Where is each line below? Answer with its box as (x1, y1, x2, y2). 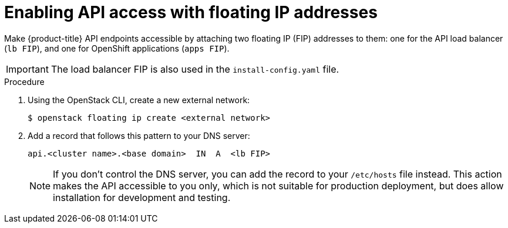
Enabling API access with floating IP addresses (4, 2, 378, 22)
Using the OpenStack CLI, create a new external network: (28, 94, 250, 105)
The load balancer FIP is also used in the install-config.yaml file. (51, 63, 339, 75)
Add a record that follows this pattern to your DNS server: (28, 130, 250, 141)
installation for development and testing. (53, 191, 231, 203)
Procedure (4, 76, 45, 87)
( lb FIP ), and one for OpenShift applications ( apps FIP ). (4, 43, 230, 53)
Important (6, 63, 49, 75)
